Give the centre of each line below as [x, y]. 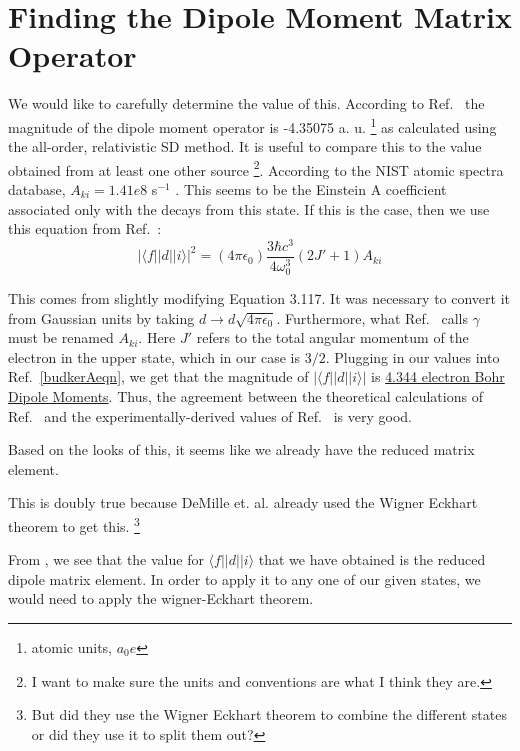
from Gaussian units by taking [101, 317]
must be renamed [61, 337]
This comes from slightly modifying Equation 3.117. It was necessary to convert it [259, 298]
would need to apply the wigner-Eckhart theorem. [161, 598]
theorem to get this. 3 [74, 524]
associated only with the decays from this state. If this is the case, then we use [249, 208]
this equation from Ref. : [85, 228]
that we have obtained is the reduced [372, 559]
